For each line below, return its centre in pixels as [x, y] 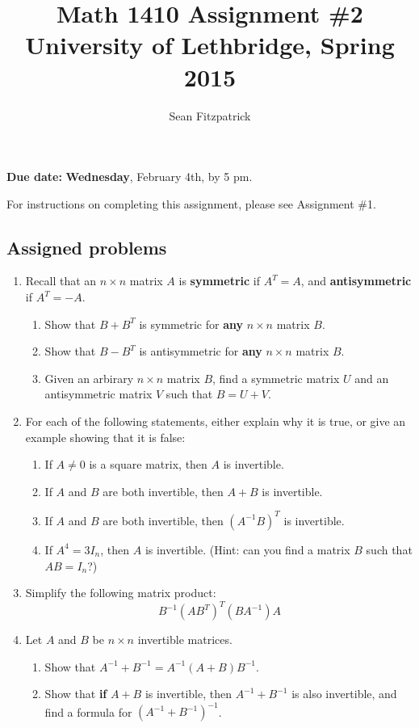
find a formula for [88, 711]
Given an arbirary [89, 378]
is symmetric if [220, 281]
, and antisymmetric [356, 281]
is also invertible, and [344, 694]
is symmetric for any [191, 324]
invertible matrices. [185, 640]
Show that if [76, 694]
